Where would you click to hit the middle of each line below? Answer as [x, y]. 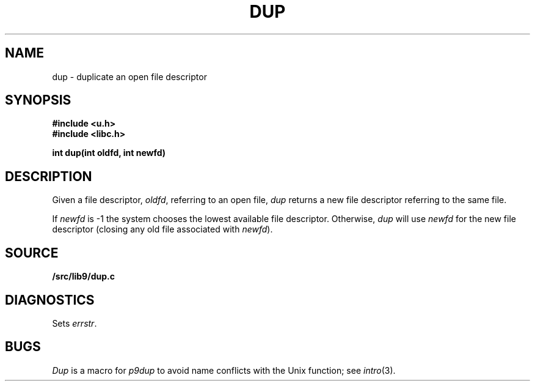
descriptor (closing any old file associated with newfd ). [162, 229]
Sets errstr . [75, 323]
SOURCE [32, 253]
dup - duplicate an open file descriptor [129, 76]
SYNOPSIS [38, 100]
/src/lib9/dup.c [83, 277]
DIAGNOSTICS [50, 300]
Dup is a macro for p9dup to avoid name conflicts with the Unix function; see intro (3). [224, 370]
